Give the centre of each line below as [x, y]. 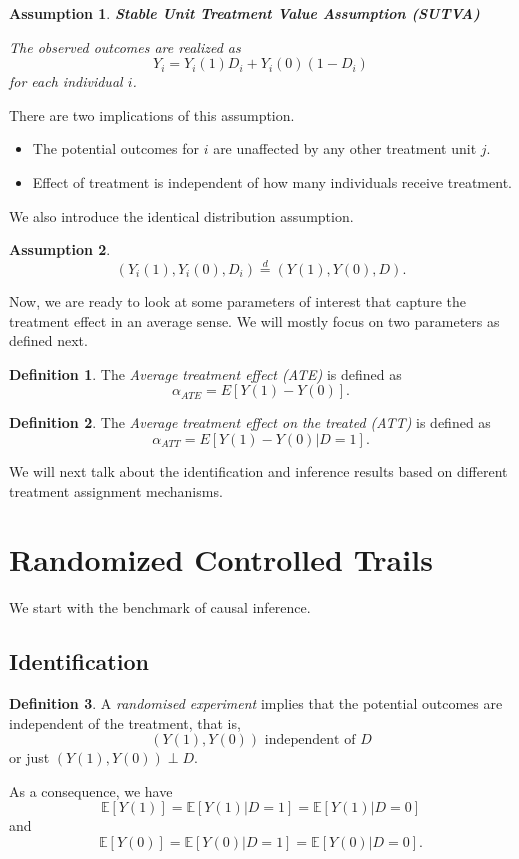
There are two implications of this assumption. [152, 114]
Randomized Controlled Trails [221, 559]
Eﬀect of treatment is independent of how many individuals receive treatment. [272, 181]
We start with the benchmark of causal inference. [160, 607]
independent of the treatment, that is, [125, 722]
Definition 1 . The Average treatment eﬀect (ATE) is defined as [205, 373]
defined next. [48, 340]
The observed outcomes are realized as [125, 46]
